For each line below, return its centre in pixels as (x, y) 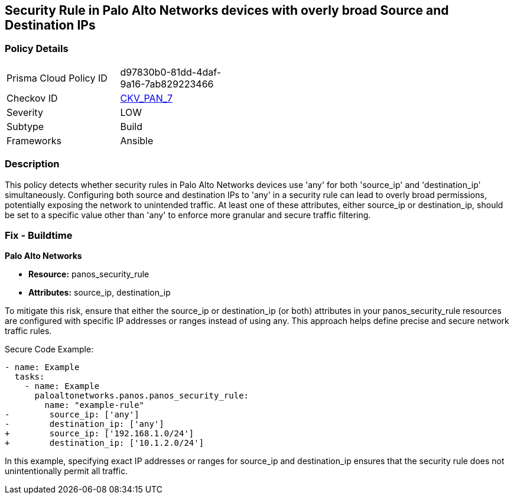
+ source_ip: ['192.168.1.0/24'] (100, 434)
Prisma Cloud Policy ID (57, 78)
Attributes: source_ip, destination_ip (100, 293)
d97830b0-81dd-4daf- (171, 72)
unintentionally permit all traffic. (66, 471)
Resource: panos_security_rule (89, 274)
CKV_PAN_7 (147, 98)
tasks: (30, 377)
